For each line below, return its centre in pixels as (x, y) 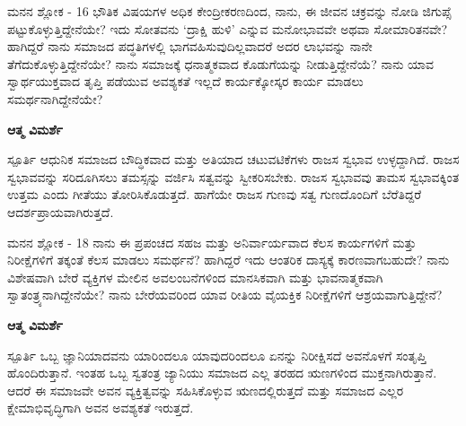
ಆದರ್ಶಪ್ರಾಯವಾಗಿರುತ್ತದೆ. (61, 211)
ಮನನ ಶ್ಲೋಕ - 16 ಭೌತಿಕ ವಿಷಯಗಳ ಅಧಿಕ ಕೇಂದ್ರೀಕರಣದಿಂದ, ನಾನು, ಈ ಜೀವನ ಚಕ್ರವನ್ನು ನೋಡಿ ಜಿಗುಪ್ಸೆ (229, 11)
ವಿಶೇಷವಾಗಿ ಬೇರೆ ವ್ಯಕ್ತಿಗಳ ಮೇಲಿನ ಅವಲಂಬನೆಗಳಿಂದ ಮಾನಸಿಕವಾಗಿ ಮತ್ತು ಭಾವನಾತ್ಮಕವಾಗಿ (195, 277)
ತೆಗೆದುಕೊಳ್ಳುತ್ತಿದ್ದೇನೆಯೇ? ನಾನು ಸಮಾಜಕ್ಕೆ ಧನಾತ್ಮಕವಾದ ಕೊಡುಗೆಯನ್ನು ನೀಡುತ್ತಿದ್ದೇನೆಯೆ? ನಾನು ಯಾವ (221, 63)
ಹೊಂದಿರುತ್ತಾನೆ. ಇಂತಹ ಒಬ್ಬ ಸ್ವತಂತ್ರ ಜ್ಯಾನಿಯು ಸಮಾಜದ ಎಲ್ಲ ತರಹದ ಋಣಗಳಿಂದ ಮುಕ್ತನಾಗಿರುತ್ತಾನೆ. (222, 373)
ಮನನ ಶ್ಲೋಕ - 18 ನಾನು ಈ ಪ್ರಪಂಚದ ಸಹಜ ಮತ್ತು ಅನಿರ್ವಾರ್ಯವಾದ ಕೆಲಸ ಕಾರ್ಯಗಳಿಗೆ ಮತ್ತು (212, 242)
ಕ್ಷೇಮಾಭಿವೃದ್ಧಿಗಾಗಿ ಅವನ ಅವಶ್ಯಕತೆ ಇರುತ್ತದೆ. (101, 408)
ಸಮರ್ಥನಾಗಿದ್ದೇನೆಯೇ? (55, 98)
